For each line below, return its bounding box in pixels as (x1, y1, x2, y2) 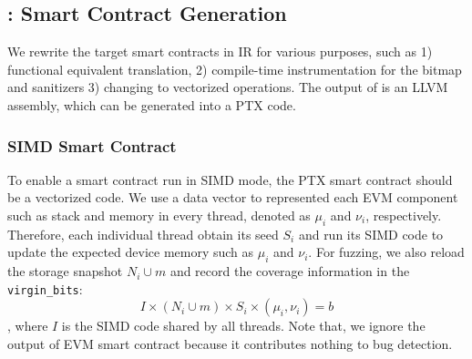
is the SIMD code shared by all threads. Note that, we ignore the (61, 316, 426, 335)
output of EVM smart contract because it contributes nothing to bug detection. (7, 334, 453, 354)
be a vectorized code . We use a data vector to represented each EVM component (7, 188, 458, 207)
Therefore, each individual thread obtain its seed (7, 224, 279, 243)
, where (7, 316, 48, 335)
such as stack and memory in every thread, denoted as (7, 205, 311, 224)
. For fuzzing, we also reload (308, 242, 465, 262)
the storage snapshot (7, 262, 123, 281)
